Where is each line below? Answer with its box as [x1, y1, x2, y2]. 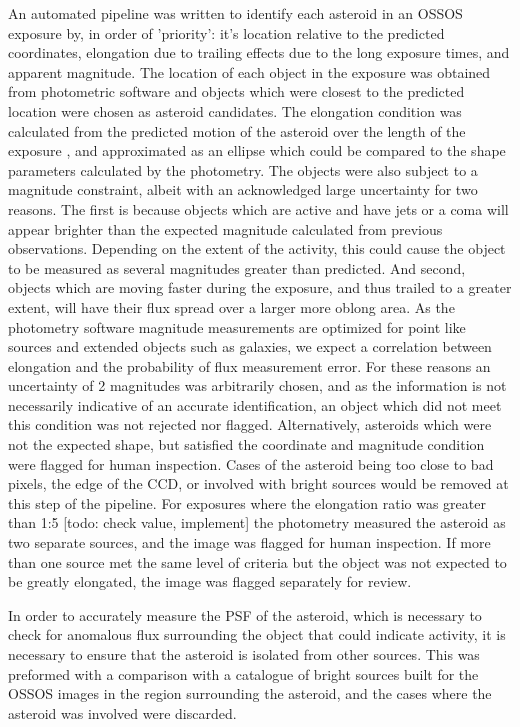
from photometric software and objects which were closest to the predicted [8, 81, 465, 102]
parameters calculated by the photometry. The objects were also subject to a [8, 159, 478, 180]
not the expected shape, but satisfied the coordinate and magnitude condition [8, 434, 485, 455]
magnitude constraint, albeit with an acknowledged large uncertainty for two [8, 179, 478, 200]
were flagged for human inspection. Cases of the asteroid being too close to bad [8, 453, 494, 474]
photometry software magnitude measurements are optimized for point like [8, 316, 466, 337]
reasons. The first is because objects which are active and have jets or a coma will [8, 198, 509, 219]
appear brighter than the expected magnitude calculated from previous [8, 218, 443, 239]
